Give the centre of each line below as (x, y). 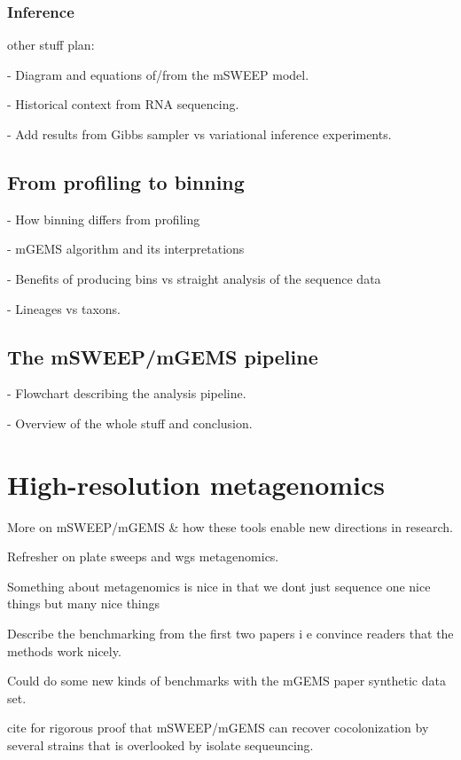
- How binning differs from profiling (104, 219)
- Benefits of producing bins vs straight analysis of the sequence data (194, 278)
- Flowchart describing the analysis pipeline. (127, 393)
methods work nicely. (64, 650)
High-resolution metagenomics (196, 484)
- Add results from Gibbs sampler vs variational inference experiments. (199, 134)
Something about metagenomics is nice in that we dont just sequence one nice (219, 586)
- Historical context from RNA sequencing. (123, 104)
